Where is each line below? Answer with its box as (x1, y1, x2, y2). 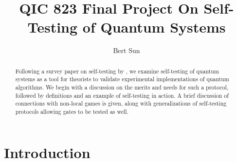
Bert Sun (113, 45, 140, 55)
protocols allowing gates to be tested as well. (15, 107, 128, 115)
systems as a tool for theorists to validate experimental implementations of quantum (15, 75, 229, 83)
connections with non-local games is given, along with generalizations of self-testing (15, 99, 227, 108)
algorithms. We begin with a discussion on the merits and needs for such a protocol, (15, 83, 229, 91)
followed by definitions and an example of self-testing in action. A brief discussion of (15, 91, 229, 99)
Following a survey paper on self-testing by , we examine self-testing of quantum (15, 67, 219, 75)
